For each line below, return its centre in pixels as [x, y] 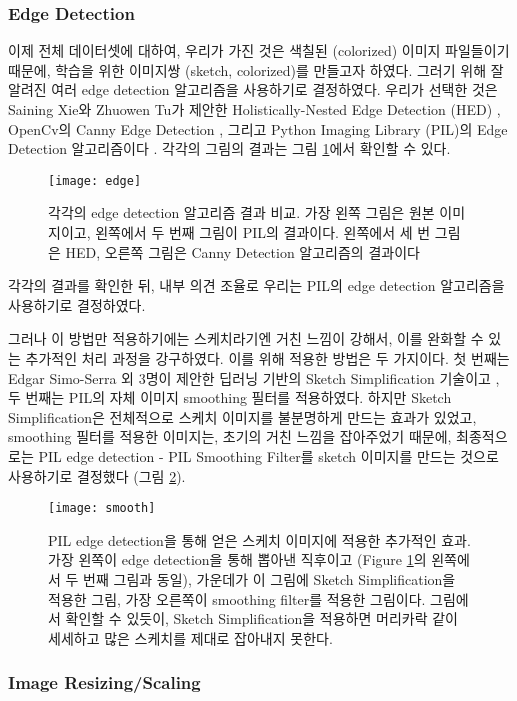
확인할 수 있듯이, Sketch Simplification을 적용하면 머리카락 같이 [261, 618]
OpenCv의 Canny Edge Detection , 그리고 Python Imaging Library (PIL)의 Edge [258, 128]
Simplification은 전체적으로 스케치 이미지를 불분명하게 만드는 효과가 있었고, [242, 416]
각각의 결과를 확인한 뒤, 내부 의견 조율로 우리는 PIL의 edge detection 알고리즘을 [256, 285]
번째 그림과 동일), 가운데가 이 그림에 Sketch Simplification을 [269, 579]
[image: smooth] [102, 508]
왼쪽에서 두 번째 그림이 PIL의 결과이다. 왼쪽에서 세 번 [263, 232]
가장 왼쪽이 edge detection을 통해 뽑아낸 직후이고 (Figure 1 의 [237, 559]
